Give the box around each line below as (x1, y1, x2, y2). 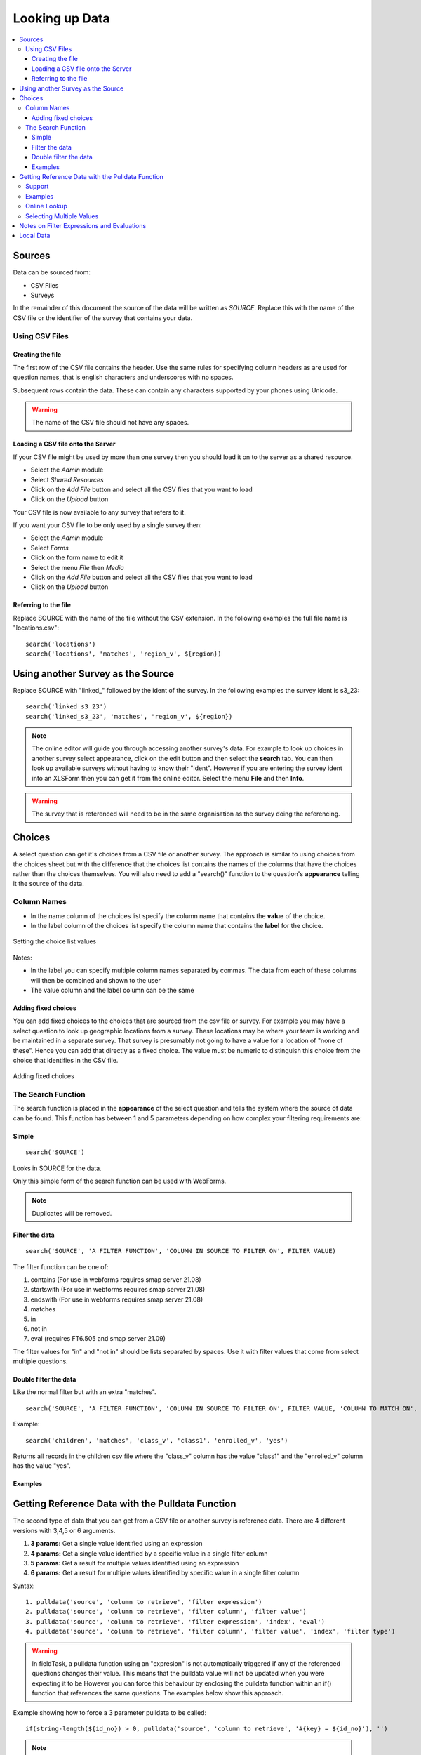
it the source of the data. (13, 880, 84, 888)
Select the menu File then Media (30, 563, 124, 571)
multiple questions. (13, 1357, 68, 1365)
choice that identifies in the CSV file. (13, 1056, 119, 1064)
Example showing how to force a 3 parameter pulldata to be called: (13, 1708, 207, 1716)
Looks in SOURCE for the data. (13, 1164, 102, 1172)
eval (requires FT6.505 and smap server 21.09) (30, 1335, 166, 1343)
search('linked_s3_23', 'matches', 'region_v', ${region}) (25, 713, 233, 720)
